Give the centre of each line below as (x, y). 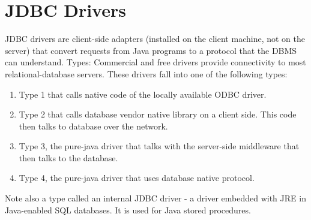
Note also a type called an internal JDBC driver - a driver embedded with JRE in (155, 198)
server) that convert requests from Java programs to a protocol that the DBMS (151, 50)
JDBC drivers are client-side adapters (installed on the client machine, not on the (155, 39)
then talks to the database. (68, 157)
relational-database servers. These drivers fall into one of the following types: (146, 73)
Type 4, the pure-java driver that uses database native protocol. (137, 178)
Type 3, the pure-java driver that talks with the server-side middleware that (159, 146)
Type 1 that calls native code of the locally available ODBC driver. (143, 94)
